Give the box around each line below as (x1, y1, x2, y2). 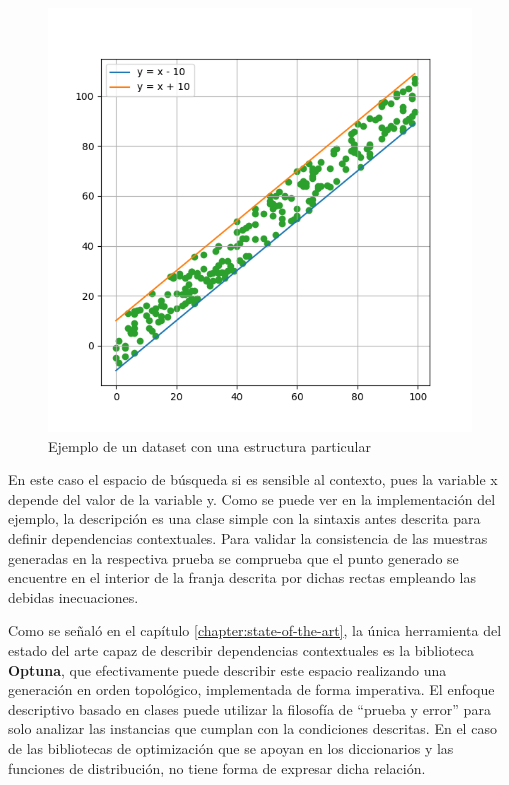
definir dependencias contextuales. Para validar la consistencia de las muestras (8, 527, 488, 548)
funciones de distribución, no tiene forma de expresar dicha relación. (8, 757, 426, 778)
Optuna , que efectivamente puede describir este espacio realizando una (8, 659, 447, 680)
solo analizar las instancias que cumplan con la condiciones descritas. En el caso (8, 718, 497, 739)
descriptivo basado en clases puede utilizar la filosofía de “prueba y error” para (8, 698, 491, 719)
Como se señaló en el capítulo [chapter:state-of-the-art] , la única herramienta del (8, 620, 502, 641)
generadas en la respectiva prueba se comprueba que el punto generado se (8, 547, 459, 568)
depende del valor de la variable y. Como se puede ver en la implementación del (8, 488, 496, 509)
